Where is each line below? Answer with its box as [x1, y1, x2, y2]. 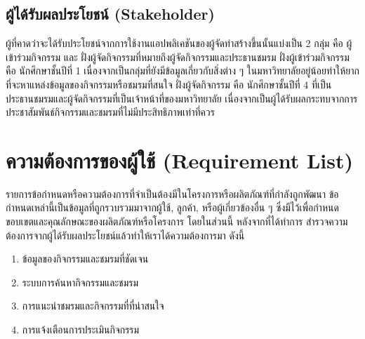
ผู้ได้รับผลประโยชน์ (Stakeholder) [6, 3, 215, 25]
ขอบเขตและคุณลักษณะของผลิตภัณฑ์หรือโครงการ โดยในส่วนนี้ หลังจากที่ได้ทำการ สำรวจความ [6, 214, 348, 229]
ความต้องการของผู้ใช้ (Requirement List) [6, 145, 354, 174]
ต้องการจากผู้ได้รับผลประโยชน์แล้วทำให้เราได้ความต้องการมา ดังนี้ [6, 227, 245, 242]
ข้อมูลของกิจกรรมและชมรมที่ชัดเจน [22, 251, 149, 266]
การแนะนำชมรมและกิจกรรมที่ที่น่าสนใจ [22, 298, 164, 313]
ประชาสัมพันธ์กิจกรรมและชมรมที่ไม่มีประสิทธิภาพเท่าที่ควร [6, 105, 215, 119]
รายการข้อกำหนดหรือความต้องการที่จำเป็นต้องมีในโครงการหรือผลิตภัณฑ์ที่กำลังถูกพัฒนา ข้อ [6, 186, 339, 201]
